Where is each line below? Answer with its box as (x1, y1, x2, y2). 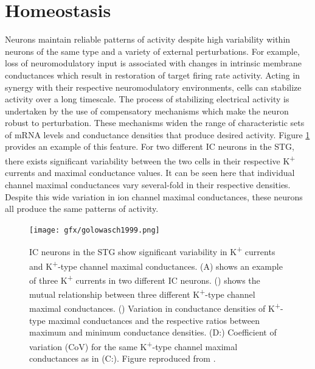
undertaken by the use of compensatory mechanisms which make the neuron (5, 104, 289, 117)
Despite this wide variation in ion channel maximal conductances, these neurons (5, 190, 303, 203)
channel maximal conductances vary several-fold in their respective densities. (5, 178, 291, 191)
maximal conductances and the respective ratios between (48, 314, 260, 326)
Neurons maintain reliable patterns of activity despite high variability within (5, 33, 291, 46)
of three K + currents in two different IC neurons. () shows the (29, 272, 260, 286)
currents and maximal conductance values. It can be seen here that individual (5, 166, 295, 179)
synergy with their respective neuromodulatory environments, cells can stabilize (5, 80, 302, 93)
